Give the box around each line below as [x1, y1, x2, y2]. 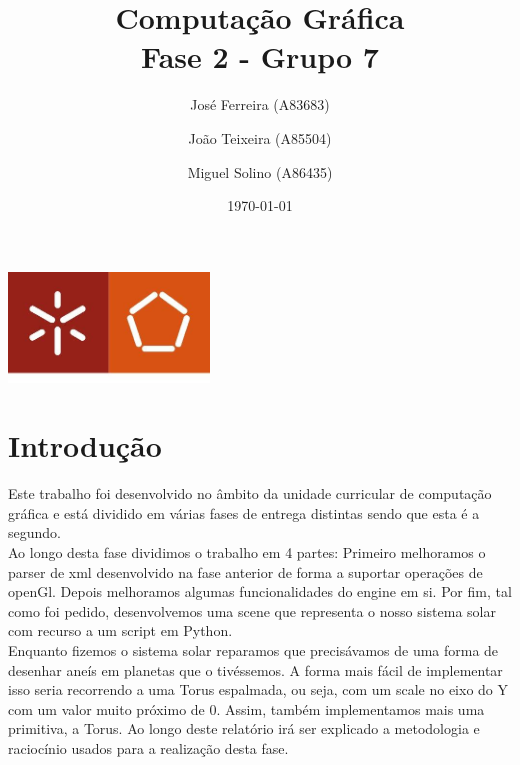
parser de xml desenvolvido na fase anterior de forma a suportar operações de [8, 561, 483, 582]
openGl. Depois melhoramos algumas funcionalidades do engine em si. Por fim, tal [8, 581, 512, 602]
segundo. [8, 522, 61, 543]
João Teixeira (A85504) [188, 127, 332, 148]
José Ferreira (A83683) [190, 94, 330, 115]
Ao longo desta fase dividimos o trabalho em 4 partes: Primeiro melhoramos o [8, 542, 486, 563]
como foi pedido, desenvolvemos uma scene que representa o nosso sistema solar [8, 600, 496, 621]
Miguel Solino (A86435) [187, 161, 333, 182]
